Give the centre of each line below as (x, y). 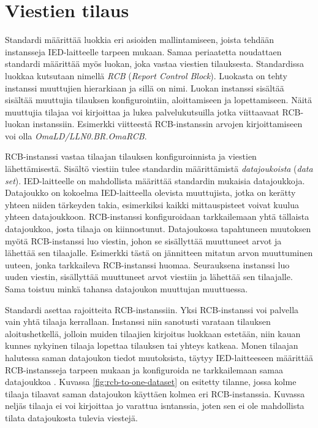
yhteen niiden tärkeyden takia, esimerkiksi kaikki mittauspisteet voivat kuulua (152, 204)
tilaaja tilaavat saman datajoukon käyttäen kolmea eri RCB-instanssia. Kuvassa (155, 393)
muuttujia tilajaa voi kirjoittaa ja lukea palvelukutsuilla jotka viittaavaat (142, 111)
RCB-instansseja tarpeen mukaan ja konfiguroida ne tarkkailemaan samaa (144, 369)
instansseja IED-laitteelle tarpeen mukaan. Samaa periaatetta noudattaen (143, 51)
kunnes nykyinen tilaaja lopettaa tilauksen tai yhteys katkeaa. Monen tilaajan (152, 345)
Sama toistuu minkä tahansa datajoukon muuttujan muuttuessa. (127, 289)
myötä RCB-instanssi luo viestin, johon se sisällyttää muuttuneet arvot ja (143, 240)
